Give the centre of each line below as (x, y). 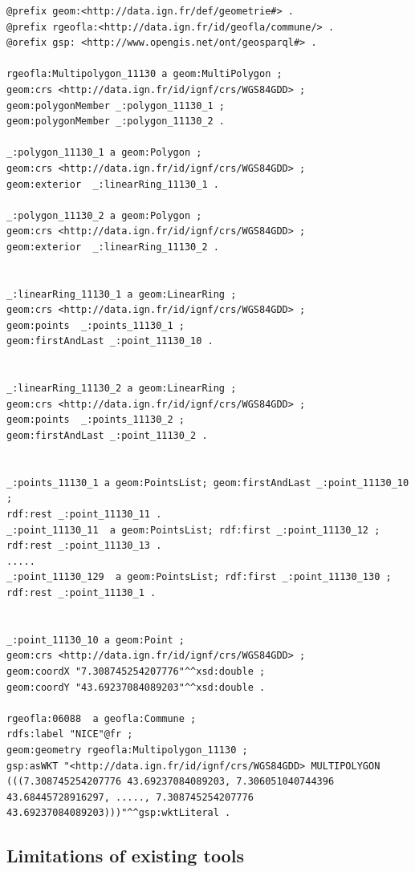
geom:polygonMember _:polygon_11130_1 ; (116, 105)
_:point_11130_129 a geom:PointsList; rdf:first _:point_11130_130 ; (199, 577)
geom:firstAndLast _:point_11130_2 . (107, 436)
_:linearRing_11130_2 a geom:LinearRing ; (122, 389)
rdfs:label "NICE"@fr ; (70, 734)
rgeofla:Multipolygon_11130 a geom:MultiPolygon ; (144, 74)
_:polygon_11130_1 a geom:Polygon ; (104, 153)
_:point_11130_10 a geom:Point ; (96, 640)
